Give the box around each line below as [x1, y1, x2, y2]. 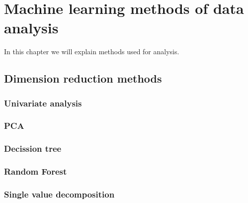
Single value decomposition [4, 188, 115, 200]
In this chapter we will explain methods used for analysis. [4, 46, 179, 57]
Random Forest [4, 165, 67, 178]
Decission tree [4, 142, 62, 155]
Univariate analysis [4, 97, 82, 109]
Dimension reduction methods [4, 71, 162, 86]
